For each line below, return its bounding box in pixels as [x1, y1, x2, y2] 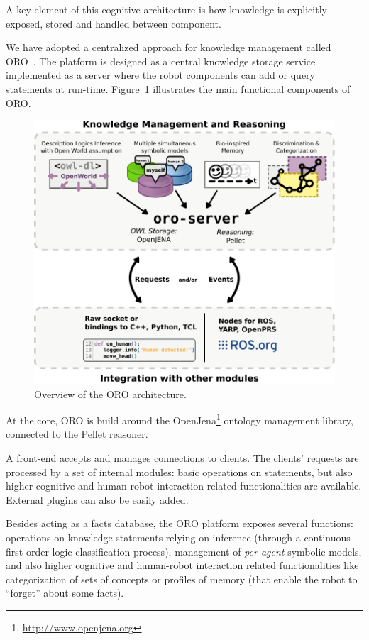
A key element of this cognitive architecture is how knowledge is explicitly [6, 2, 327, 16]
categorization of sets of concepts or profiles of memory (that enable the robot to [6, 571, 358, 586]
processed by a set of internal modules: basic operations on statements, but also [6, 464, 353, 479]
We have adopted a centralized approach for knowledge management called [6, 40, 331, 55]
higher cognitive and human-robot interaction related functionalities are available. [6, 478, 362, 493]
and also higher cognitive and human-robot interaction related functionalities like [6, 558, 359, 573]
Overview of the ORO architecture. [34, 386, 187, 401]
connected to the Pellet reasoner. [6, 426, 148, 441]
